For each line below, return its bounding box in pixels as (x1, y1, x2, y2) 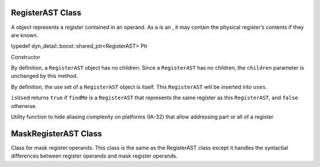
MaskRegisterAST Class (11, 129, 103, 139)
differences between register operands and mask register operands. (11, 152, 178, 159)
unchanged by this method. (11, 73, 78, 80)
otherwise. (11, 102, 37, 109)
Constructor (11, 53, 41, 60)
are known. (11, 31, 39, 38)
